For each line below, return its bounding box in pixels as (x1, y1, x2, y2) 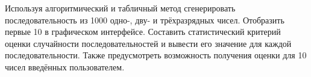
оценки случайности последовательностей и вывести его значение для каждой (5, 37, 292, 49)
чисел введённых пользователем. (5, 60, 125, 73)
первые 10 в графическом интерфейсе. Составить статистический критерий (5, 25, 281, 38)
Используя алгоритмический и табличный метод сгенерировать (5, 2, 236, 14)
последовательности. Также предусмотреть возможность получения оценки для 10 (5, 49, 307, 61)
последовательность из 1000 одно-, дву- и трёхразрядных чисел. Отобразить (5, 13, 284, 26)
